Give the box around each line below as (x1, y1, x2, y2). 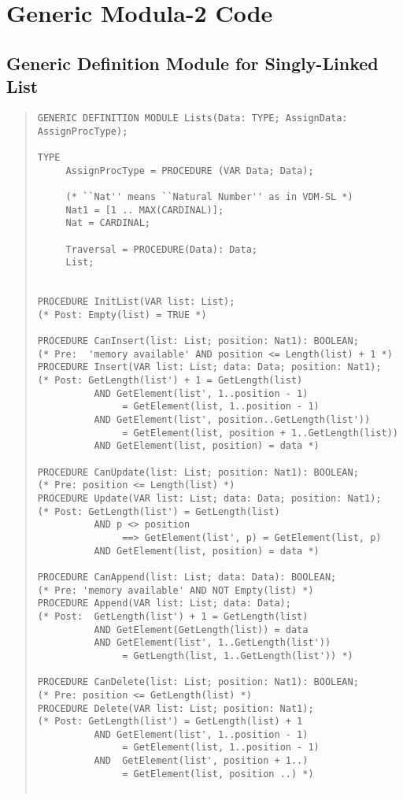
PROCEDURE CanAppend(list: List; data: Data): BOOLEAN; (37, 571, 337, 583)
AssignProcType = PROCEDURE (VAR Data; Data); (65, 165, 314, 176)
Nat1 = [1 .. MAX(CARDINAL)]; (65, 204, 224, 216)
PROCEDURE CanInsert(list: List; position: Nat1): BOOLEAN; (37, 335, 359, 347)
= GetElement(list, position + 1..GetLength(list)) (122, 427, 398, 439)
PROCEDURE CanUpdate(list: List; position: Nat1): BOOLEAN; (37, 466, 359, 478)
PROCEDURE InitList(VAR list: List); (37, 296, 235, 308)
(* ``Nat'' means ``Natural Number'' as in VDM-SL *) (65, 191, 353, 202)
